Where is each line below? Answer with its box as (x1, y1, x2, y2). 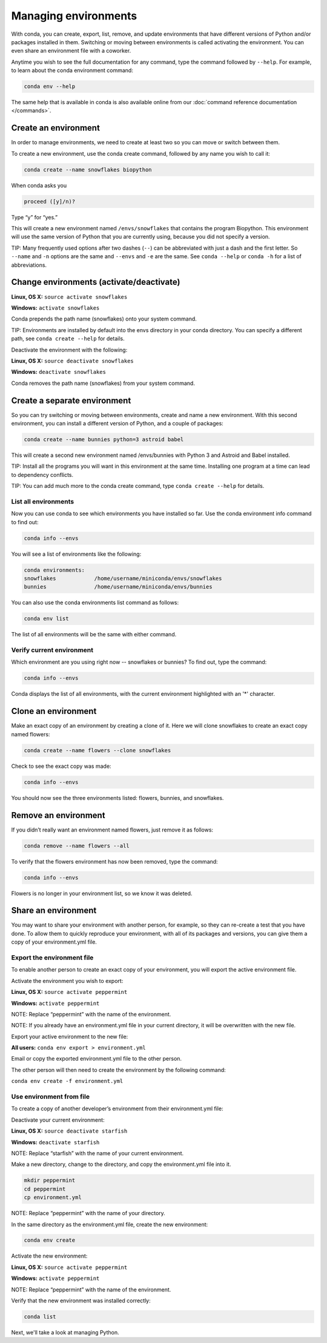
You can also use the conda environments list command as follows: (11, 599, 179, 606)
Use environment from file (11, 1093, 90, 1101)
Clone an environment (11, 706, 97, 716)
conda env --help (24, 83, 76, 90)
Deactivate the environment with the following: (11, 346, 128, 353)
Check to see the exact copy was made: (11, 762, 111, 770)
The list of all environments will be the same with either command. (11, 631, 177, 638)
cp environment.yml (24, 1194, 82, 1201)
